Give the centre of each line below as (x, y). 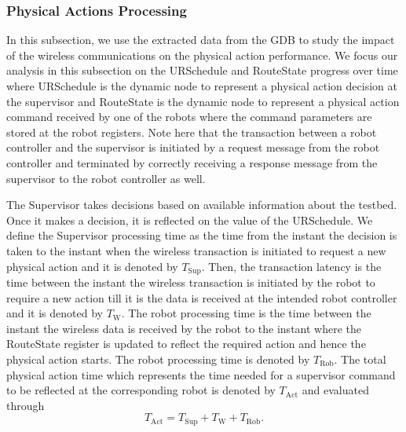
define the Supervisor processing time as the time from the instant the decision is (202, 235)
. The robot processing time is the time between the (246, 313)
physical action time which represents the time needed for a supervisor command (201, 374)
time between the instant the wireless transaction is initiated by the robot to (191, 282)
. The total (360, 359)
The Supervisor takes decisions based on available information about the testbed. (202, 205)
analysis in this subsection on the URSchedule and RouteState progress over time (202, 70)
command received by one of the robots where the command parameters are (189, 117)
